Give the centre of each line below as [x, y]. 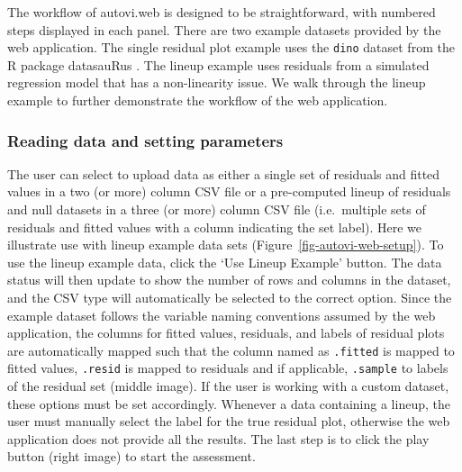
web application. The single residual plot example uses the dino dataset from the [231, 47]
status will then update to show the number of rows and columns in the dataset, [229, 280]
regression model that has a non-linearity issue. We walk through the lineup [217, 82]
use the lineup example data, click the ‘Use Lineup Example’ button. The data [225, 262]
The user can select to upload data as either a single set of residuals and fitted [224, 173]
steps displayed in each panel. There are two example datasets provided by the [224, 29]
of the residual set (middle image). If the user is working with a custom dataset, [228, 386]
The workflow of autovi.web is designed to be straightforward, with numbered [222, 12]
